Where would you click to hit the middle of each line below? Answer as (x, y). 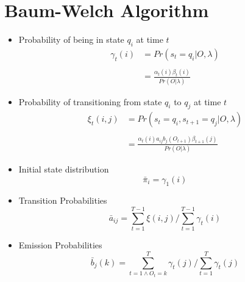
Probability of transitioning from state (90, 101)
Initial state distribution (64, 169)
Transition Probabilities (63, 200)
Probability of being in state (71, 39)
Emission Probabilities (60, 245)
